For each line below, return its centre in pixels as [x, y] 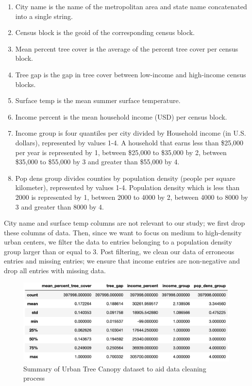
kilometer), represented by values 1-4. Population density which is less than [127, 187]
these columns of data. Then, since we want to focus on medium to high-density [123, 232]
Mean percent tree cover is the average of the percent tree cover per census [127, 48]
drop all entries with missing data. [55, 271]
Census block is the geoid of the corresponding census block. [105, 32]
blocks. [25, 84]
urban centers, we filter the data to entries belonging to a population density [118, 242]
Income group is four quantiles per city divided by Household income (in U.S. [131, 133]
